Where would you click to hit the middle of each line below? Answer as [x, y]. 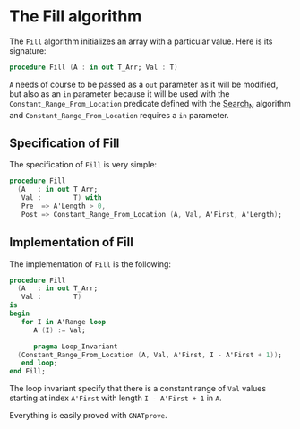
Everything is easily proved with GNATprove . [88, 416]
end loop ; [39, 363]
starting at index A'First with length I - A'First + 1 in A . [116, 398]
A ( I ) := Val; [60, 330]
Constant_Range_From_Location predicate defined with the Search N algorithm [150, 104]
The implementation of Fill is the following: [90, 264]
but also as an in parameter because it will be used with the [120, 94]
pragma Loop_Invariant [75, 347]
